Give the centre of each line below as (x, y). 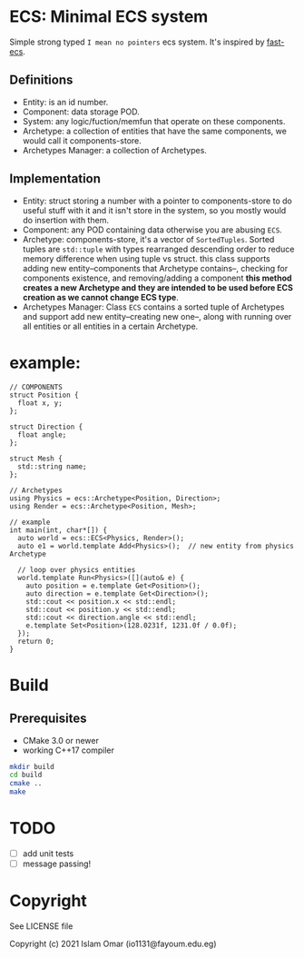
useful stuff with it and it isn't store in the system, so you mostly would (154, 210)
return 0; (36, 641)
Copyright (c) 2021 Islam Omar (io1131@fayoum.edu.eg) (113, 943)
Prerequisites (48, 719)
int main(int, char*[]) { (58, 530)
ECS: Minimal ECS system (109, 17)
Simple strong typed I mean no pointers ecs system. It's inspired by (137, 42)
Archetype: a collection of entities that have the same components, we (155, 131)
